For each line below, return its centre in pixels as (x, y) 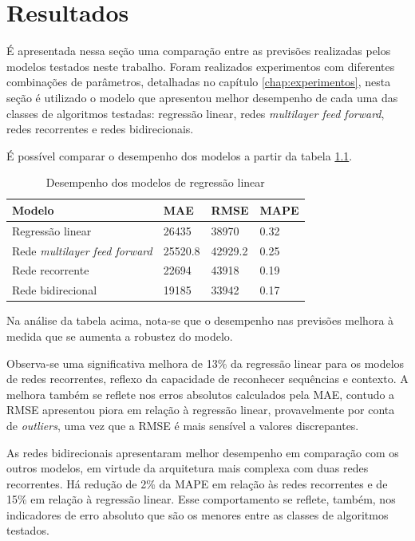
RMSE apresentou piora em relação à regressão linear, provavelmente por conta (201, 410)
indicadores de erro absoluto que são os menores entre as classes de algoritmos (198, 514)
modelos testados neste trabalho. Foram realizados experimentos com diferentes (201, 66)
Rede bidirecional (55, 290)
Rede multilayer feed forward (82, 250)
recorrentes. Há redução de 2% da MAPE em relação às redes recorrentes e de (197, 483)
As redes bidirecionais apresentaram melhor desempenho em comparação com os (203, 452)
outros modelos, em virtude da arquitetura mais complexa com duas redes (188, 468)
